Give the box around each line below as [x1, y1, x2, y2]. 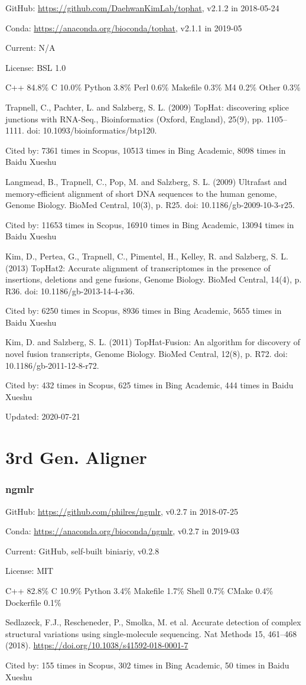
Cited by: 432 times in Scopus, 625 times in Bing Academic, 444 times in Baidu [5, 379, 294, 391]
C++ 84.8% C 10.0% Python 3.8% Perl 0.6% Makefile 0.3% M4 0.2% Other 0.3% [5, 81, 301, 93]
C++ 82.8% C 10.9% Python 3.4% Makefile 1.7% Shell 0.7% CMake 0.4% [5, 585, 274, 596]
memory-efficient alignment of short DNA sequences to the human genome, [5, 187, 277, 199]
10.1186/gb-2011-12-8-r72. [5, 359, 99, 371]
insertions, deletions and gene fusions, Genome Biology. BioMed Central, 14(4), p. [5, 273, 302, 285]
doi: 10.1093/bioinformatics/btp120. [27, 124, 157, 137]
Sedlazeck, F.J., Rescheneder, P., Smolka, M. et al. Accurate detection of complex [5, 616, 301, 628]
